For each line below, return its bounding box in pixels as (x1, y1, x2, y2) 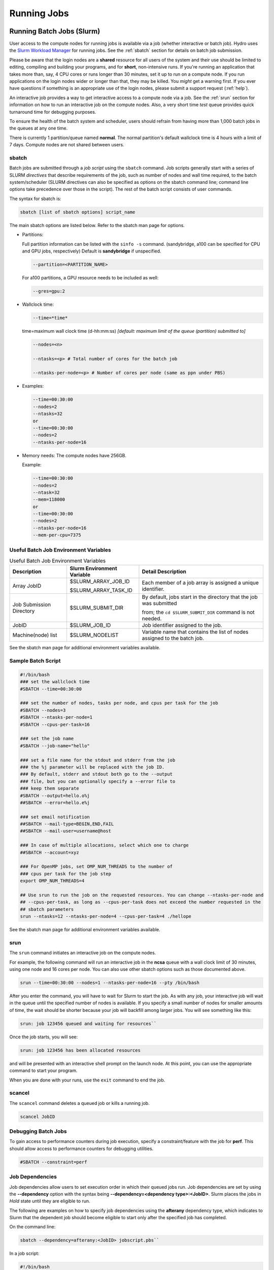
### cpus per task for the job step (20, 871, 112, 876)
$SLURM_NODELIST (70, 631, 119, 639)
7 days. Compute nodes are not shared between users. (9, 142, 124, 148)
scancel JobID (20, 1114, 55, 1120)
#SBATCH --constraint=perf (20, 1159, 87, 1165)
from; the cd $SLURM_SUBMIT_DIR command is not (142, 609, 255, 616)
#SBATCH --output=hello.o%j (20, 792, 90, 799)
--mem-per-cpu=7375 (32, 532, 81, 538)
